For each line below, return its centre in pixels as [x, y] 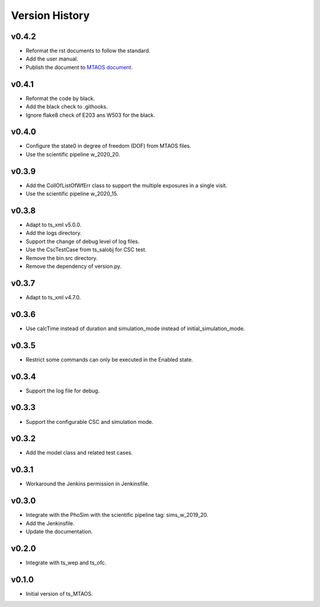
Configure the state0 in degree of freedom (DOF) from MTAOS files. [109, 146]
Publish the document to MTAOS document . [79, 67]
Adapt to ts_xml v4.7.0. [53, 297]
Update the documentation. [59, 532]
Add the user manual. [52, 59]
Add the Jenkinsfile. [50, 523]
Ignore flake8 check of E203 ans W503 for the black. [90, 115]
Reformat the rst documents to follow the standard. [88, 51]
